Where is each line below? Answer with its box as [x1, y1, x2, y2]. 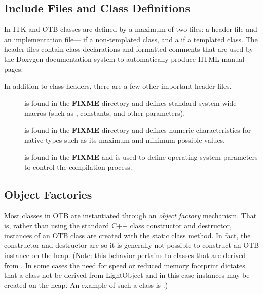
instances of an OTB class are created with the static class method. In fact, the [4, 230, 251, 240]
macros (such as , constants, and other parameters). [24, 107, 185, 118]
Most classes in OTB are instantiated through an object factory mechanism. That [4, 210, 257, 220]
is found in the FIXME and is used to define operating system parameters [24, 152, 258, 162]
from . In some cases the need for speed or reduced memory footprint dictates [4, 260, 245, 270]
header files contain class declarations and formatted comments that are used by [4, 44, 253, 54]
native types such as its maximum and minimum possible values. [24, 134, 226, 145]
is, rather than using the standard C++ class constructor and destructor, [4, 220, 232, 231]
